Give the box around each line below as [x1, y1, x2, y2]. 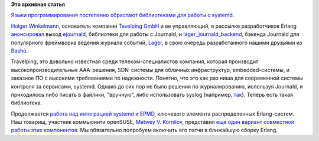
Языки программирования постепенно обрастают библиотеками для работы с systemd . [11, 12, 235, 19]
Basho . [11, 47, 28, 54]
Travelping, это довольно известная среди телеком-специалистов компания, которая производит [11, 58, 259, 65]
